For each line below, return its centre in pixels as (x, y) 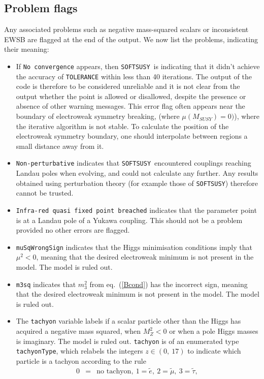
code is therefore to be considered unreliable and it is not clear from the (128, 86)
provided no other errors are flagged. (73, 230)
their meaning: (27, 49)
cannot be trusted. (45, 193)
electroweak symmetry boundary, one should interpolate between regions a (132, 136)
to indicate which (214, 351)
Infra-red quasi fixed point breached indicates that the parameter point (136, 210)
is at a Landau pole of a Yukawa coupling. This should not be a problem (129, 220)
